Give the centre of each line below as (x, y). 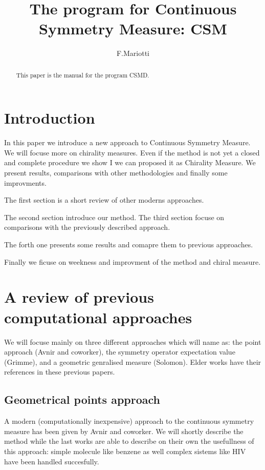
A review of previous (79, 297)
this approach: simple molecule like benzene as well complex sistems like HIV (125, 451)
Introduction (50, 118)
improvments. (25, 182)
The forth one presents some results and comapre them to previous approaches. (129, 244)
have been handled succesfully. (52, 461)
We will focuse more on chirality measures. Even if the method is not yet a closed (132, 152)
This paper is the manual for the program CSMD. (83, 75)
